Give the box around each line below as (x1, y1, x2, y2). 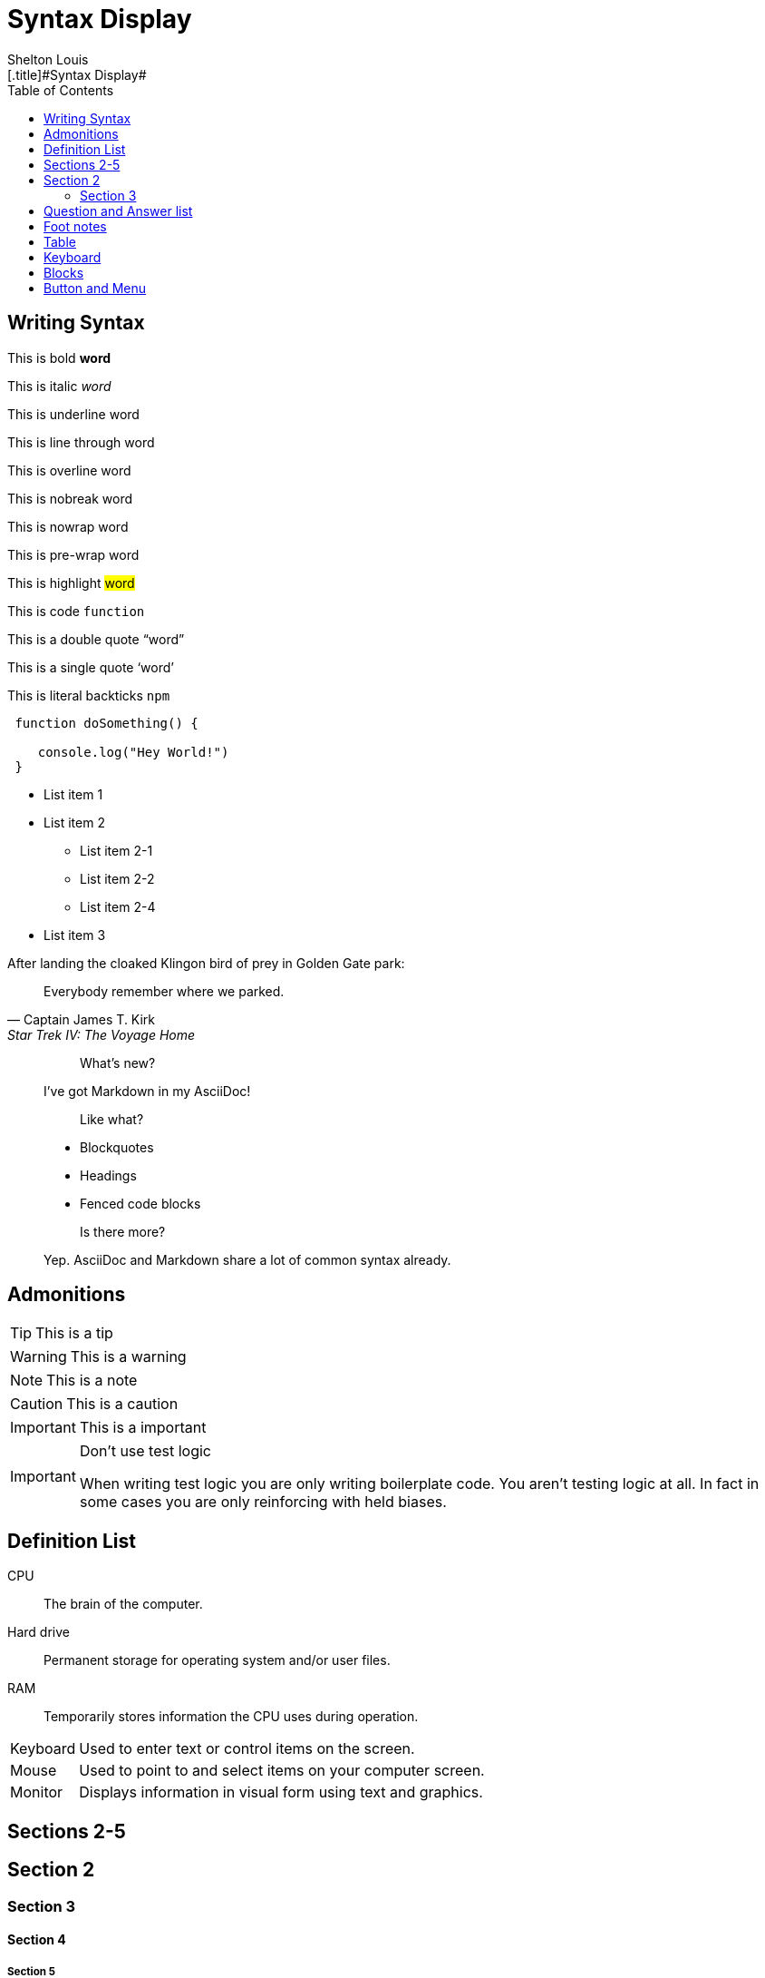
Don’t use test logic (79, 1442, 211, 1461)
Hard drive (7, 1624, 70, 1640)
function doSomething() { (15, 715, 199, 730)
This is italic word (7, 377, 111, 394)
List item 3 (44, 926, 106, 943)
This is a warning (70, 1347, 187, 1366)
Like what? (80, 1111, 144, 1127)
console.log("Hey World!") (37, 744, 229, 759)
